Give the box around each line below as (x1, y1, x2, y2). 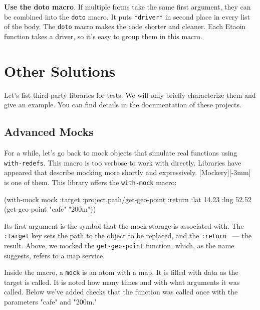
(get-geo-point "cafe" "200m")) (4, 204, 96, 214)
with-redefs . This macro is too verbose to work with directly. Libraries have (4, 157, 241, 168)
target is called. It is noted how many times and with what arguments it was (4, 276, 240, 287)
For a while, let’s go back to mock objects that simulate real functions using (4, 147, 237, 158)
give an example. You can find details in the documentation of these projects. (4, 99, 241, 110)
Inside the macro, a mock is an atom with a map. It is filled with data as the (4, 267, 238, 277)
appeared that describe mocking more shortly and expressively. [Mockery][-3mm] (4, 167, 251, 178)
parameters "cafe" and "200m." (4, 296, 97, 307)
